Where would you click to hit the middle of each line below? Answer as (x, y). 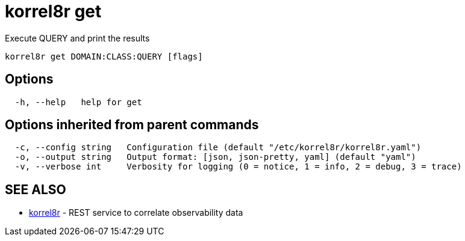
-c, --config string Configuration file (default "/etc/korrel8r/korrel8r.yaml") (218, 148)
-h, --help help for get (78, 102)
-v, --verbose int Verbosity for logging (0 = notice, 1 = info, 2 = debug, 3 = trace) (238, 167)
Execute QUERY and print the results (77, 38)
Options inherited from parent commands (132, 125)
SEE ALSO (36, 189)
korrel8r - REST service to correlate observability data (136, 213)
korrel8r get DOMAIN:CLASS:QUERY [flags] (104, 56)
